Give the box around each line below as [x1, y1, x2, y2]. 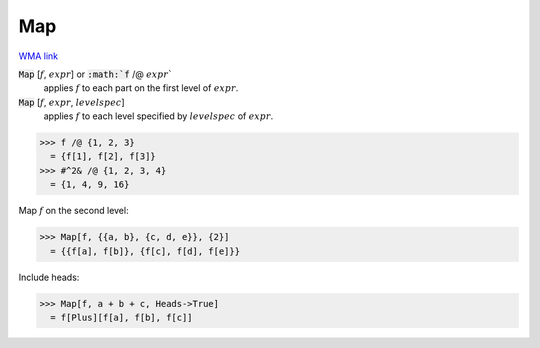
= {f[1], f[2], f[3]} [50, 151, 157, 162]
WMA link [18, 50, 59, 62]
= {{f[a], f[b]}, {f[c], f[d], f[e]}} [50, 245, 240, 257]
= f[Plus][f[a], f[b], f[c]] [50, 311, 194, 323]
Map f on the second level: [18, 205, 129, 217]
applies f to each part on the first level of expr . [43, 82, 239, 94]
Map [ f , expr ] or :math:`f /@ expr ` [18, 68, 173, 80]
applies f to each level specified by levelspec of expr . [43, 110, 274, 122]
